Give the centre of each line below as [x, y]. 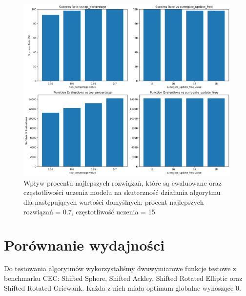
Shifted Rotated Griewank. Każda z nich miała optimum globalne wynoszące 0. [123, 287]
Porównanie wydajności [84, 245]
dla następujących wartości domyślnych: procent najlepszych [114, 202]
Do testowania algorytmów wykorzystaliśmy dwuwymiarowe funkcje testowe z [120, 268]
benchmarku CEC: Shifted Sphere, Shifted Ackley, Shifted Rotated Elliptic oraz [123, 278]
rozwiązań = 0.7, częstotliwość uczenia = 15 [89, 211]
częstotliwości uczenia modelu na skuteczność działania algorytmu [122, 192]
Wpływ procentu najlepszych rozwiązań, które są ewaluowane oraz [123, 182]
